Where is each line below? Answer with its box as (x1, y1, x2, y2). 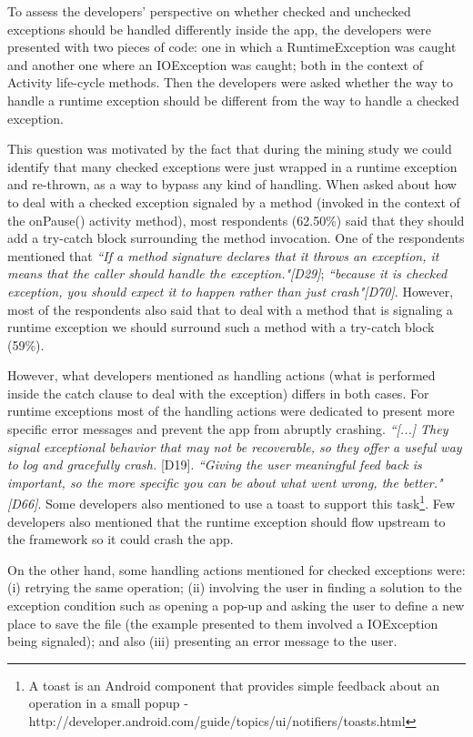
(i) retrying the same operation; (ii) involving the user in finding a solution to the (7, 578, 462, 597)
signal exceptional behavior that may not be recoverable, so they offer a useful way (7, 437, 462, 456)
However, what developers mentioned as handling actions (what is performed (7, 366, 436, 385)
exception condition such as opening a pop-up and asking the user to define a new (7, 596, 465, 615)
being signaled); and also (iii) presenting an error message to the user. (7, 631, 398, 651)
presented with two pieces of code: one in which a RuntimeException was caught (7, 37, 457, 56)
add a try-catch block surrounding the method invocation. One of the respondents (7, 228, 465, 247)
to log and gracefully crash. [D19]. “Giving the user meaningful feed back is (7, 455, 422, 474)
